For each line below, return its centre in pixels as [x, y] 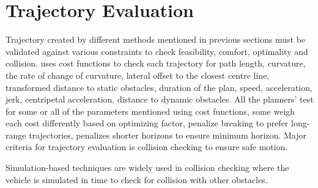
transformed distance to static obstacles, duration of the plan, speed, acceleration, [159, 87]
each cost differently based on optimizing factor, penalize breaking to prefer [147, 123]
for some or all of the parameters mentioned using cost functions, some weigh [150, 111]
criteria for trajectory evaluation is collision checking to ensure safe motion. [147, 147]
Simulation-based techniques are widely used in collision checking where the [147, 168]
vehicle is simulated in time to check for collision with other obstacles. [137, 179]
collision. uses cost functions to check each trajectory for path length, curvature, [156, 63]
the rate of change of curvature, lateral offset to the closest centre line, [138, 75]
